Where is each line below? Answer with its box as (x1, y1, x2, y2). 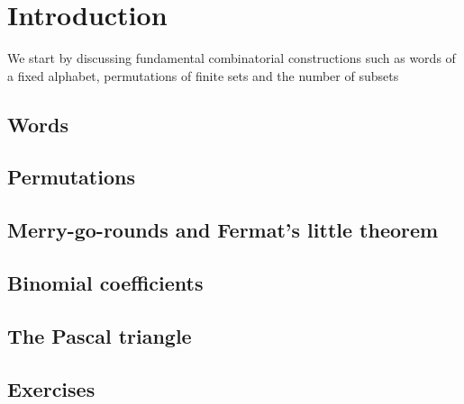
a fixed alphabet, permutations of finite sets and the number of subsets (7, 66, 399, 85)
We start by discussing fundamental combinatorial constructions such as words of (7, 49, 456, 67)
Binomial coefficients (7, 269, 204, 297)
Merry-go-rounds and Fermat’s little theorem (7, 216, 439, 244)
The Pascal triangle (7, 321, 192, 349)
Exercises (7, 374, 96, 402)
